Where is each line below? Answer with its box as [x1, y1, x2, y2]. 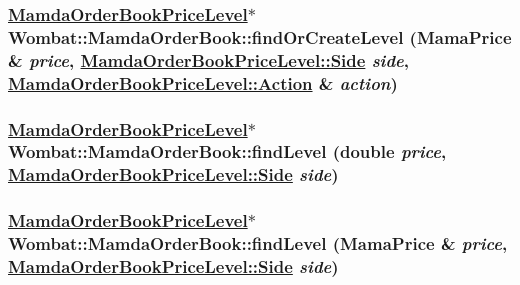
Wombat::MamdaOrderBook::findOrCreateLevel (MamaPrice [8, 24, 512, 49]
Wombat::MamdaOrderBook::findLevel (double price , [8, 139, 447, 164]
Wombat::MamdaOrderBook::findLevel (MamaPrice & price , [8, 231, 508, 256]
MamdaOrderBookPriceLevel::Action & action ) [8, 70, 398, 95]
